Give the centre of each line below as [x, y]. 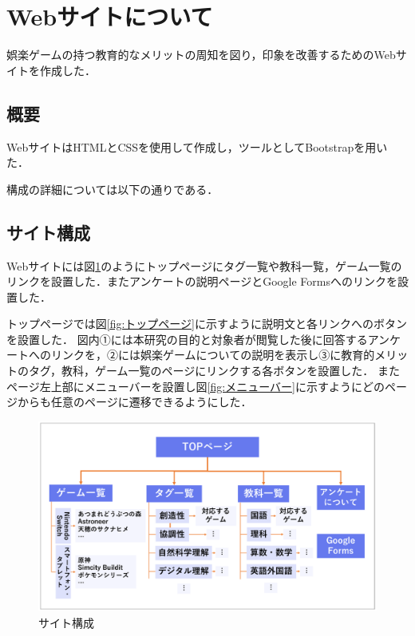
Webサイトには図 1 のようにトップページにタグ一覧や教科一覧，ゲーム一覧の [204, 265]
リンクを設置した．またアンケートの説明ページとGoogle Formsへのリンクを [202, 281]
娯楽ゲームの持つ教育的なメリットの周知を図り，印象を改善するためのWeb [201, 55]
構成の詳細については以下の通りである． [113, 189]
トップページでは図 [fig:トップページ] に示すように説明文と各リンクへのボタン [207, 324]
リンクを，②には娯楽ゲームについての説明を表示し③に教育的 [213, 355]
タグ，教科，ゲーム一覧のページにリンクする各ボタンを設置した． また [214, 371]
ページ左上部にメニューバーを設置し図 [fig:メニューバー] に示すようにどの [196, 386]
